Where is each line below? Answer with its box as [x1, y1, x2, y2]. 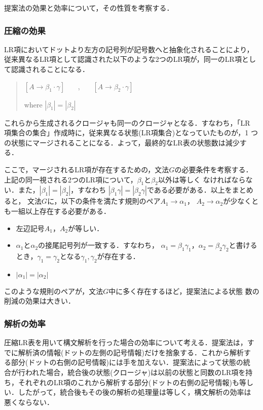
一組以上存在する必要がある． [11, 205, 110, 216]
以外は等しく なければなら [158, 174, 246, 184]
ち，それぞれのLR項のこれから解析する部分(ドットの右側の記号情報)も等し [4, 377, 253, 387]
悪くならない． [4, 396, 54, 407]
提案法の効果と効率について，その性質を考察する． [4, 3, 174, 13]
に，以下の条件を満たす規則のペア [47, 196, 161, 206]
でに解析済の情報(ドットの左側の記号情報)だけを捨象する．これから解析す [4, 347, 251, 357]
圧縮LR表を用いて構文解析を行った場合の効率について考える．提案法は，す [4, 337, 254, 348]
